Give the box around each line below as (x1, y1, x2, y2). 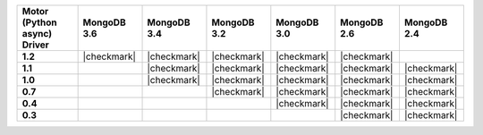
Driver (21, 38, 49, 51)
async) (21, 28, 53, 39)
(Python (21, 16, 57, 29)
